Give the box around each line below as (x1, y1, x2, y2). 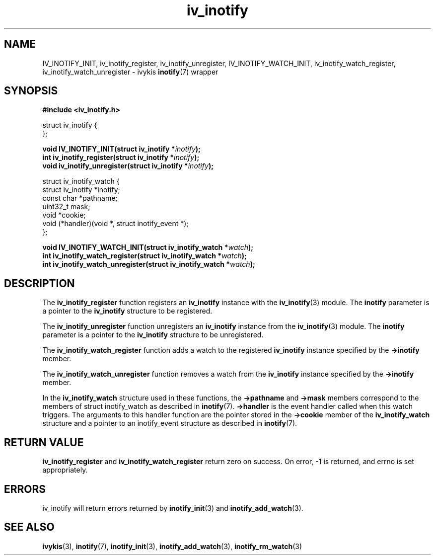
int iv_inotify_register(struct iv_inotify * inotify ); (42, 153, 200, 162)
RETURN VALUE (4, 436, 84, 449)
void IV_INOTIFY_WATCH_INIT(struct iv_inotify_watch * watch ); (42, 243, 254, 252)
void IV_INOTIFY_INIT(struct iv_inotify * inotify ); (42, 145, 201, 154)
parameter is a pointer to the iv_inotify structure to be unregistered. (42, 330, 264, 339)
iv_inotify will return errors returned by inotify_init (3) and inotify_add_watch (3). (42, 503, 303, 512)
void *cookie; (42, 211, 86, 220)
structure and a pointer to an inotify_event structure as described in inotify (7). (42, 419, 297, 428)
